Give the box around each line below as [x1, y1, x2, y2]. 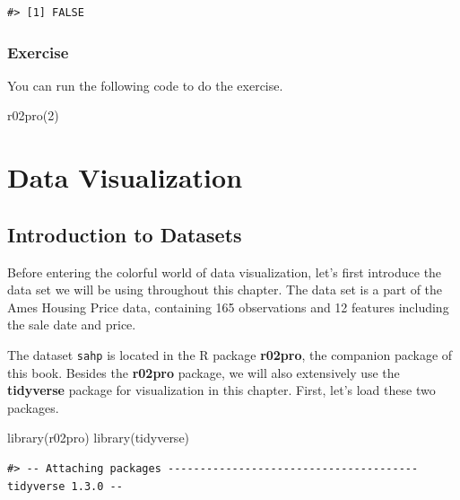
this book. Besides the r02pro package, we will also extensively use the [7, 363, 400, 382]
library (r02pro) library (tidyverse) [7, 428, 190, 447]
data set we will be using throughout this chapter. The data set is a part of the [7, 280, 443, 299]
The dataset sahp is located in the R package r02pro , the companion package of [7, 345, 453, 364]
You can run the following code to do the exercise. [7, 75, 283, 94]
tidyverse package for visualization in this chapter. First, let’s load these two [7, 381, 436, 399]
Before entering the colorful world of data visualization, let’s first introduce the [7, 262, 442, 281]
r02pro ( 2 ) [7, 106, 59, 125]
